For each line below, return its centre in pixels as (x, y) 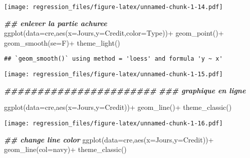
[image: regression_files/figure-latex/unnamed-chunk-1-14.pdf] (113, 7)
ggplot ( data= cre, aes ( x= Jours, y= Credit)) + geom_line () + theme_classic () (118, 107)
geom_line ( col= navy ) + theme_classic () (65, 149)
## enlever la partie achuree (56, 23)
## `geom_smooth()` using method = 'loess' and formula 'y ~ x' (113, 59)
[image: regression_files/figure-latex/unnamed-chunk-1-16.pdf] (113, 123)
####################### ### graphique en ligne (125, 90)
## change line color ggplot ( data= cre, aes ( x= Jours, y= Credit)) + (109, 139)
